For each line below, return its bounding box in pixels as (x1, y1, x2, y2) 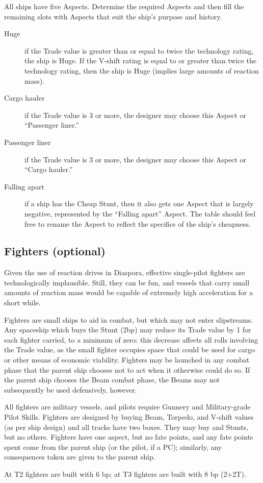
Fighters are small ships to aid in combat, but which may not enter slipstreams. (4, 314, 253, 325)
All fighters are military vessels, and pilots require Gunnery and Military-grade (4, 401, 251, 412)
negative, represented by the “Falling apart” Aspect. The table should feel (24, 208, 256, 219)
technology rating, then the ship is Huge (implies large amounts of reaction (24, 65, 259, 76)
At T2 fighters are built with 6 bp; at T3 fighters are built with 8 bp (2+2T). (4, 468, 246, 479)
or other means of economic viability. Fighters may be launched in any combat (4, 354, 250, 365)
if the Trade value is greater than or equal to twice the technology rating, (24, 45, 254, 56)
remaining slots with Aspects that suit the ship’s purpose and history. (4, 11, 222, 21)
